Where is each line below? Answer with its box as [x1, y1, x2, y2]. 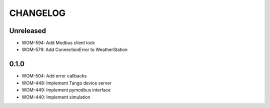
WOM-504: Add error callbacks [21, 73, 87, 79]
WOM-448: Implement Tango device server [21, 80, 112, 86]
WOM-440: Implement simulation [21, 94, 91, 100]
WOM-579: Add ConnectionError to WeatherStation [21, 46, 128, 52]
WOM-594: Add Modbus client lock [21, 40, 95, 46]
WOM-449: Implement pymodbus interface [21, 87, 111, 93]
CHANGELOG [9, 7, 66, 18]
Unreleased [9, 26, 46, 35]
